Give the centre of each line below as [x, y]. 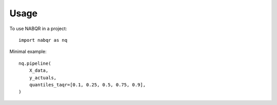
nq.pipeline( [35, 63]
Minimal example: [28, 51]
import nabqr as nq [43, 40]
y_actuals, [43, 77]
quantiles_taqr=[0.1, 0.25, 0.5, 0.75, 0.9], [87, 85]
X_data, [39, 71]
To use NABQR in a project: [38, 29]
